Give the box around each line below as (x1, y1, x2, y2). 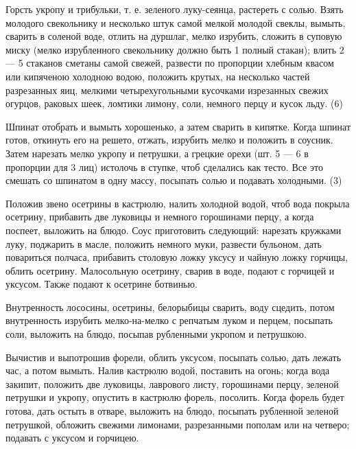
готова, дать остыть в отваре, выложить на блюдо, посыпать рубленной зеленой (5, 404, 339, 418)
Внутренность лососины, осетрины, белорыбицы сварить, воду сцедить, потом (5, 299, 335, 314)
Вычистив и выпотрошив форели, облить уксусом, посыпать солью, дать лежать (5, 349, 342, 364)
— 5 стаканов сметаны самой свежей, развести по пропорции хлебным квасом (5, 56, 334, 70)
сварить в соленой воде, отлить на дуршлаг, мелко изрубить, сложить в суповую (5, 29, 342, 43)
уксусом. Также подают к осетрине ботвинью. (5, 277, 198, 291)
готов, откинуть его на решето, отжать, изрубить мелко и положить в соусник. (5, 133, 333, 147)
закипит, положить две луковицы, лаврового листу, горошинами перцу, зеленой (5, 376, 339, 391)
